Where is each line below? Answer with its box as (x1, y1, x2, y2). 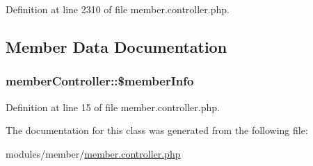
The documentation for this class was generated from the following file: (6, 123, 308, 138)
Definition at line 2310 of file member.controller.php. (6, 2, 230, 16)
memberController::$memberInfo (6, 72, 194, 90)
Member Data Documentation (6, 35, 227, 57)
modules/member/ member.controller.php (6, 146, 181, 160)
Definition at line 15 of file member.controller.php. (6, 99, 220, 114)
